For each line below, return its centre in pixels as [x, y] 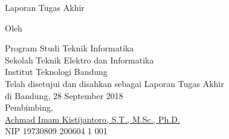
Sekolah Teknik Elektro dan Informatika [79, 60]
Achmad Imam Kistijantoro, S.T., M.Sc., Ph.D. [92, 119]
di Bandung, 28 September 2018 [64, 95]
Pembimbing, [29, 107]
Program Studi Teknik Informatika [69, 48]
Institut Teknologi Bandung [56, 72]
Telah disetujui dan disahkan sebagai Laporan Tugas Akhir [114, 83]
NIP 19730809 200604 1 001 [56, 131]
